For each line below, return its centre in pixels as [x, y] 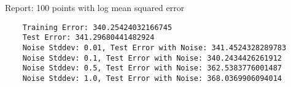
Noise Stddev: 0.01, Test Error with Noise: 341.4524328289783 [154, 47]
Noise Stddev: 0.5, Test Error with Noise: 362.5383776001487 [152, 68]
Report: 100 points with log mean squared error [95, 7]
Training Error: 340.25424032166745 [97, 27]
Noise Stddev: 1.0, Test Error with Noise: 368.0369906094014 [152, 78]
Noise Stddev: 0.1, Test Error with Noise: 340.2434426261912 [152, 58]
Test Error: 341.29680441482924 [88, 38]
